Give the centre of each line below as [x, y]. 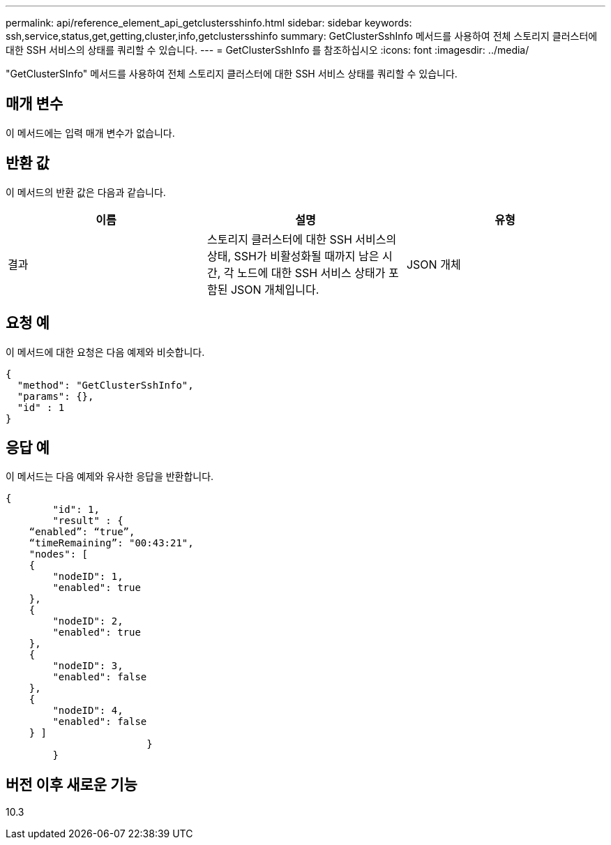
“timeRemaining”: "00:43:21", [111, 543]
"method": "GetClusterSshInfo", [105, 385]
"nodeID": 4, [88, 711]
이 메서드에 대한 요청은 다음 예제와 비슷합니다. [105, 352]
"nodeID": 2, [88, 621]
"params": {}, [55, 396]
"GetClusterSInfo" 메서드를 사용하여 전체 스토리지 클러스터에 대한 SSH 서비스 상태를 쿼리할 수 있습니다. [232, 74]
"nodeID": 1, [88, 577]
